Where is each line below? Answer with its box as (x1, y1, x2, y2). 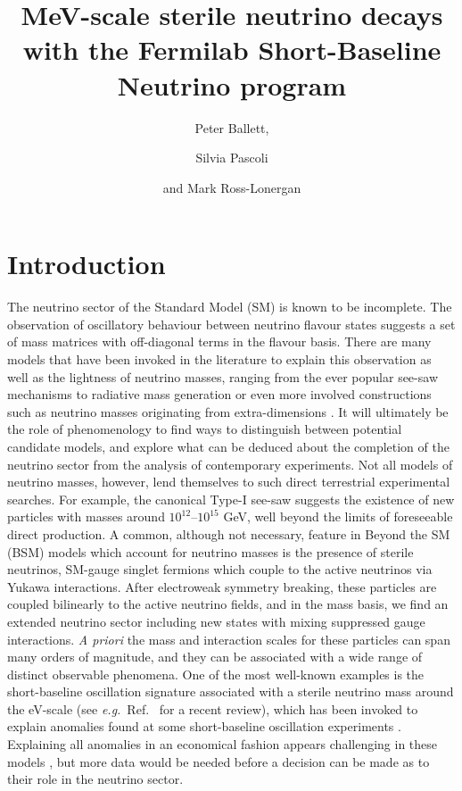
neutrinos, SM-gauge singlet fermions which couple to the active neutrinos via (7, 560, 433, 579)
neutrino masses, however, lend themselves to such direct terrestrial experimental (7, 472, 450, 491)
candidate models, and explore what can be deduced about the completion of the (7, 437, 450, 455)
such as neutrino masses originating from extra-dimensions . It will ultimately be (7, 402, 449, 420)
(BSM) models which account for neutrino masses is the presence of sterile (7, 542, 414, 561)
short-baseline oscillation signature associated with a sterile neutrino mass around (7, 682, 454, 701)
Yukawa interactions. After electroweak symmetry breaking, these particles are (7, 577, 437, 595)
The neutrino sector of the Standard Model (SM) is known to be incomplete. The (7, 297, 452, 316)
